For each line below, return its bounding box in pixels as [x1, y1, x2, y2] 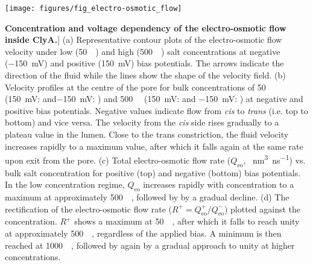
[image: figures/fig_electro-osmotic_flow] [5, 4, 182, 13]
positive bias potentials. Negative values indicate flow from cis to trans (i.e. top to [5, 104, 308, 117]
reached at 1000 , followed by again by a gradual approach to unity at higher [5, 238, 295, 251]
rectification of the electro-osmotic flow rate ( [5, 202, 172, 215]
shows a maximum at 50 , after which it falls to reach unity [74, 215, 300, 228]
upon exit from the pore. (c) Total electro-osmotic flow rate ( [5, 153, 231, 166]
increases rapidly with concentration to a [143, 178, 294, 191]
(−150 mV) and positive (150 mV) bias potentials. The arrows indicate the [5, 57, 284, 69]
